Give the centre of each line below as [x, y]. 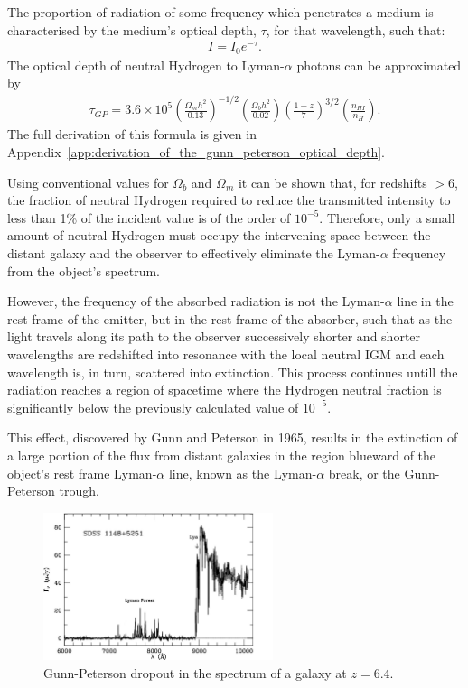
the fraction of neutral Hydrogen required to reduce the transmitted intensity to [229, 200]
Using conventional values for [88, 182]
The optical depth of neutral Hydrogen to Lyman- [146, 65]
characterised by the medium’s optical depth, [132, 29]
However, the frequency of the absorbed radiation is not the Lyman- [196, 301]
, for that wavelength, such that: [356, 29]
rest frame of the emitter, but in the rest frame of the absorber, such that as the [230, 318]
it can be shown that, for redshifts [332, 182]
